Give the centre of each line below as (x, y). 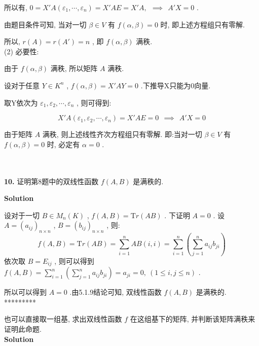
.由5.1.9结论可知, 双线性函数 (116, 292)
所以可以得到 (25, 292)
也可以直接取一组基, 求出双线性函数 (63, 319)
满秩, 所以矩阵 (74, 68)
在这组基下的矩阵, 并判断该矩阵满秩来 (193, 319)
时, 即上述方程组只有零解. (202, 24)
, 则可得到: (94, 102)
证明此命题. (23, 329)
